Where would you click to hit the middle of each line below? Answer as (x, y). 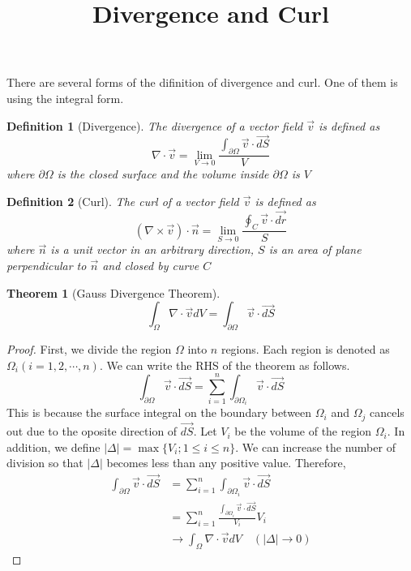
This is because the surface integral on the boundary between (159, 412)
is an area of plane (315, 249)
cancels (387, 412)
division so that (45, 463)
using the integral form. (65, 98)
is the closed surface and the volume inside (163, 174)
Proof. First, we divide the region (89, 349)
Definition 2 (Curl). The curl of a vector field (123, 201)
